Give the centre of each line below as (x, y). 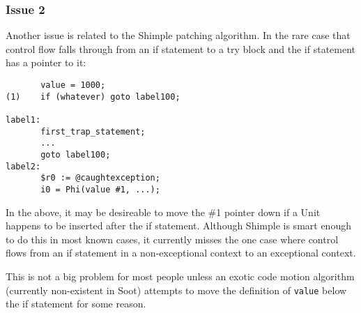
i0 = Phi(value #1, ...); (100, 189)
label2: (23, 166)
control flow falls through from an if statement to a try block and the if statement (181, 48)
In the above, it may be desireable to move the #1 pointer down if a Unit (163, 212)
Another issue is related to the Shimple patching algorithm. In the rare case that (178, 35)
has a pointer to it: (46, 62)
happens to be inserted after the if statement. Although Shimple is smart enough (178, 226)
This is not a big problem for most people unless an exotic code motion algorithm (180, 276)
